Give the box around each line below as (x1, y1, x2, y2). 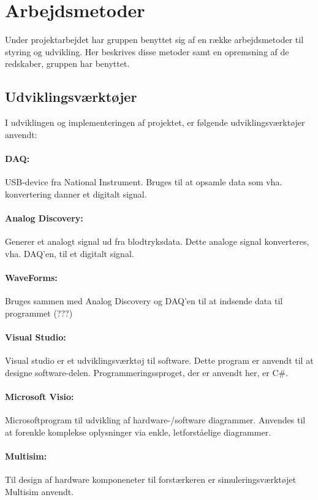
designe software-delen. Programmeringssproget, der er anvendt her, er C (5, 366, 279, 379)
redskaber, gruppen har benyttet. (5, 57, 130, 70)
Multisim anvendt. (5, 485, 74, 498)
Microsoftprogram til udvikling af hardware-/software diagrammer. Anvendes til (5, 413, 306, 426)
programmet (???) (5, 306, 73, 319)
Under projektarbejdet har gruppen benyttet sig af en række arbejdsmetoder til (5, 33, 304, 46)
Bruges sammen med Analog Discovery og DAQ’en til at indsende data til (5, 294, 283, 307)
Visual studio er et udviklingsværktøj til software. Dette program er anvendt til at (5, 354, 314, 367)
